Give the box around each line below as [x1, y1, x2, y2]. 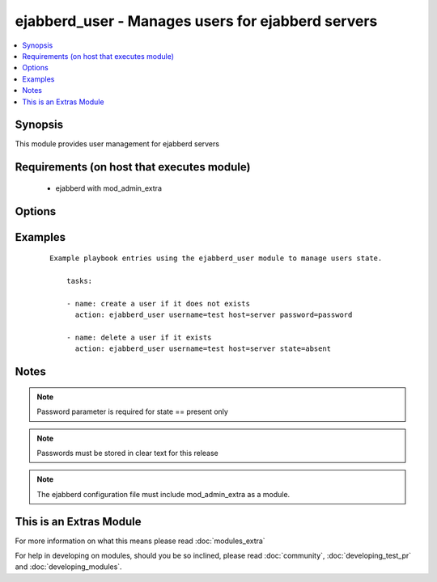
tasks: [66, 276, 93, 286]
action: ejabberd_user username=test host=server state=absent [74, 344, 332, 353]
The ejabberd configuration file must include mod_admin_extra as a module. [36, 489, 291, 499]
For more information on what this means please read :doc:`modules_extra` [15, 536, 266, 546]
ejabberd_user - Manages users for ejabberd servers [15, 12, 378, 30]
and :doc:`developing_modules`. [15, 562, 122, 571]
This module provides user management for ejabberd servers [15, 139, 220, 149]
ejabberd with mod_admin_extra [55, 183, 162, 193]
